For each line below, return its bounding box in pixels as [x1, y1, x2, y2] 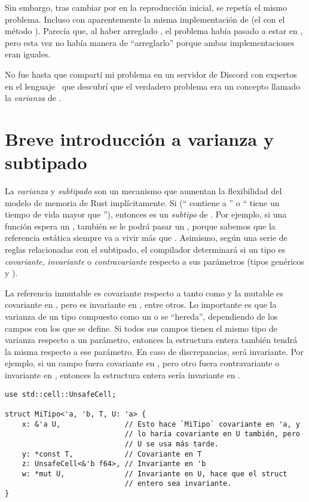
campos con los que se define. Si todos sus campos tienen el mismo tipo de [5, 322, 277, 334]
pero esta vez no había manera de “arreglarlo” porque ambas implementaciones [5, 36, 295, 48]
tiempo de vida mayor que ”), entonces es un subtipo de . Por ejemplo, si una [5, 208, 287, 221]
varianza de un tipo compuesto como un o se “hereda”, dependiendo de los [5, 310, 278, 322]
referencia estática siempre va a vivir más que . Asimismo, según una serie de [5, 231, 287, 244]
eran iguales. [5, 48, 51, 60]
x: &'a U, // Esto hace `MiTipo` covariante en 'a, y [22, 420, 300, 428]
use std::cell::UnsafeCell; [5, 390, 117, 399]
